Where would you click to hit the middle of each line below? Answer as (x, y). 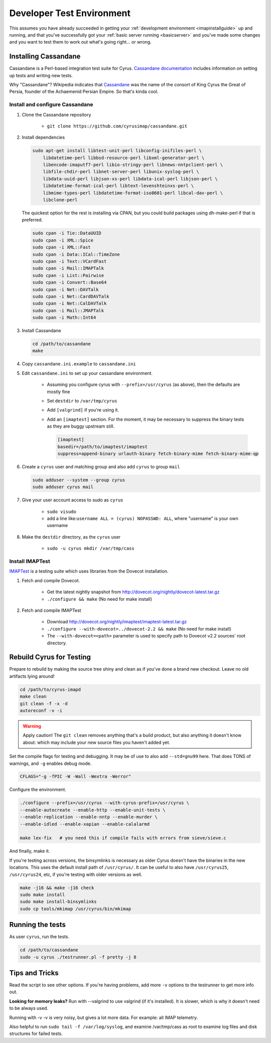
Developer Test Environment (70, 13)
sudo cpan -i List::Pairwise (68, 275)
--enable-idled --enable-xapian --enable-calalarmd (85, 824)
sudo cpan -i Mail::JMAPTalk (68, 310)
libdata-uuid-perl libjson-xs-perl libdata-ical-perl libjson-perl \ (130, 179)
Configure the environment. (38, 790)
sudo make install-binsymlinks (58, 902)
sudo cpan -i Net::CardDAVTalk (71, 296)
